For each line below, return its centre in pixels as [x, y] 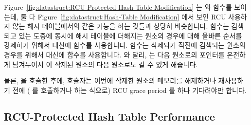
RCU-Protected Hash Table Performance [109, 116]
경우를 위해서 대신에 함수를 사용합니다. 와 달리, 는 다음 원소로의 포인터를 [114, 54]
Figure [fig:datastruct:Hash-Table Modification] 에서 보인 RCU [132, 16]
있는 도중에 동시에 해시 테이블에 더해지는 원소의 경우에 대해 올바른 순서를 [130, 35]
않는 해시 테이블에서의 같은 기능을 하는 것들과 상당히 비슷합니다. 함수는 [121, 26]
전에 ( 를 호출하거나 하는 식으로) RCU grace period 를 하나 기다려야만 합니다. [129, 90]
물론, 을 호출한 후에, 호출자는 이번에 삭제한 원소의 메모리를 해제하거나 [110, 80]
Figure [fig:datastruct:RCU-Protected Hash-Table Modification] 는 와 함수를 [118, 7]
